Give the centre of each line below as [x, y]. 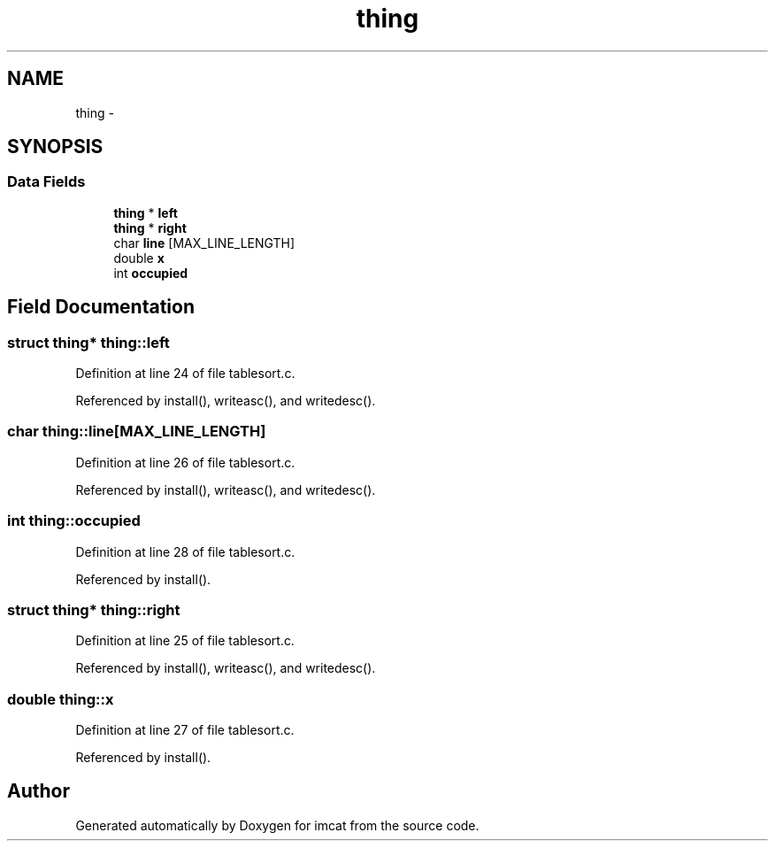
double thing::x [61, 699]
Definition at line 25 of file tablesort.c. [185, 641]
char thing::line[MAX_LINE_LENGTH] [137, 432]
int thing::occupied [74, 521]
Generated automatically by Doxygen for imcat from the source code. [277, 825]
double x [139, 258]
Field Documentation [101, 307]
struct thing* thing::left [88, 342]
